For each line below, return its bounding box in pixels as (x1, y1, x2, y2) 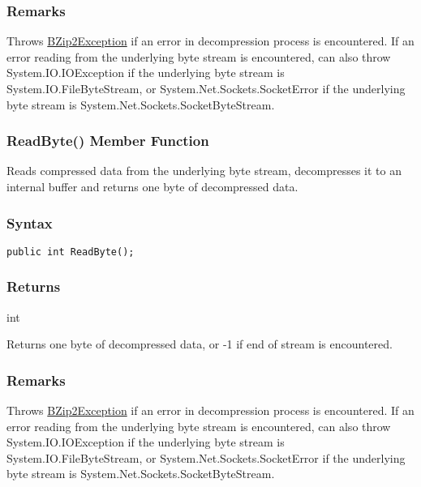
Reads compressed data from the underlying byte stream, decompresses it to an (6, 162, 402, 179)
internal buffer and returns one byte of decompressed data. (6, 178, 299, 194)
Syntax (6, 212, 53, 233)
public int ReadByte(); (6, 246, 135, 258)
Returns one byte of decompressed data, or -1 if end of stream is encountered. (6, 335, 393, 352)
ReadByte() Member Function (6, 130, 209, 151)
